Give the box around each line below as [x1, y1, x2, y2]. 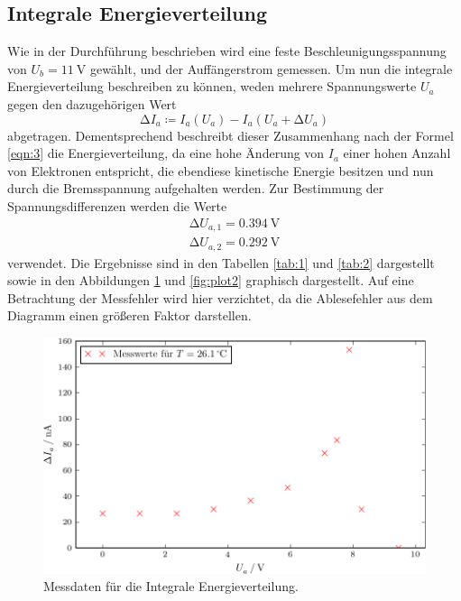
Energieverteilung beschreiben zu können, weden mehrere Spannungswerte [7, 77, 417, 96]
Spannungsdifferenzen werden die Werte [7, 196, 227, 215]
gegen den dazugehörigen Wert [7, 94, 177, 113]
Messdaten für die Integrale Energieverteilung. [43, 577, 299, 596]
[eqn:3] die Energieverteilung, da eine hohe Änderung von [7, 143, 325, 162]
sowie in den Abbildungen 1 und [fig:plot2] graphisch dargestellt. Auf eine [7, 271, 414, 290]
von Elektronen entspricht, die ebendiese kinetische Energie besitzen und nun [7, 161, 434, 180]
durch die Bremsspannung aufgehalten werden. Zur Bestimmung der [7, 179, 384, 198]
